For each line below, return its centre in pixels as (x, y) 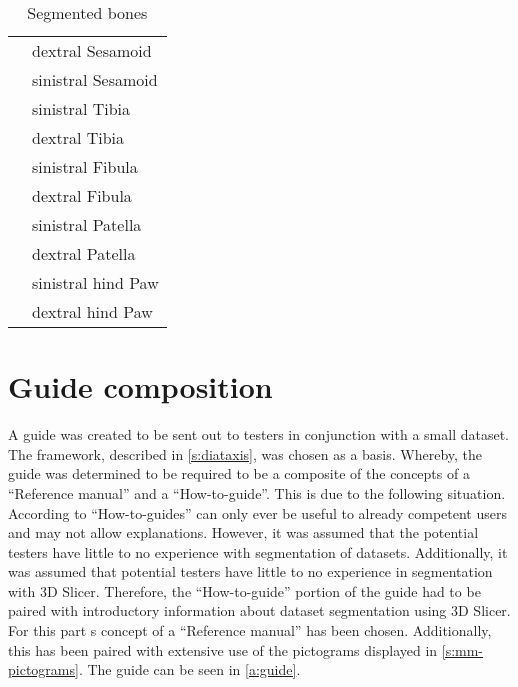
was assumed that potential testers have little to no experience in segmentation (250, 571)
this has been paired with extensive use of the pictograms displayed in (223, 649)
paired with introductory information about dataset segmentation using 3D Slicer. (259, 610)
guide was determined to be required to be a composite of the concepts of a (239, 473)
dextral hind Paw (92, 311)
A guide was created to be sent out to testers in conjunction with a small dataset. (258, 434)
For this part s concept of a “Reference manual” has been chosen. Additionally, (250, 630)
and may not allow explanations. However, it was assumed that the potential (243, 532)
